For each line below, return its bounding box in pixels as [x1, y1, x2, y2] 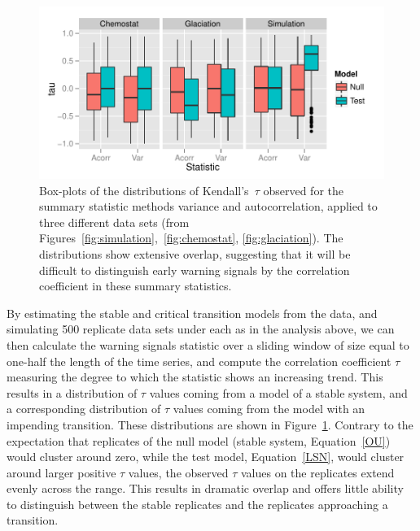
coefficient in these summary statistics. [39, 277, 232, 294]
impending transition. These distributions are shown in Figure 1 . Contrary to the [7, 416, 413, 433]
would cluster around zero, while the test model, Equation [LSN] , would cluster [7, 448, 405, 465]
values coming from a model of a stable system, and [149, 384, 408, 401]
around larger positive [7, 464, 116, 481]
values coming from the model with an [173, 400, 365, 417]
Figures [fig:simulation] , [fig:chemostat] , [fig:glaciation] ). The [39, 229, 343, 246]
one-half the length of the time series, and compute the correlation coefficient [7, 352, 392, 369]
